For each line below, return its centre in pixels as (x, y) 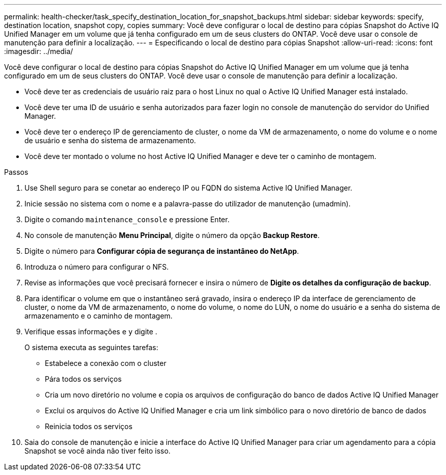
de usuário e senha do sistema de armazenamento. (110, 140)
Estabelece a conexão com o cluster (106, 363)
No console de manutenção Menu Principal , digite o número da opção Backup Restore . (172, 235)
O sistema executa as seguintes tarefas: (91, 347)
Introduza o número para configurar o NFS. (97, 267)
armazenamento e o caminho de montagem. (99, 316)
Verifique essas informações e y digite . (91, 332)
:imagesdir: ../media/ (39, 51)
